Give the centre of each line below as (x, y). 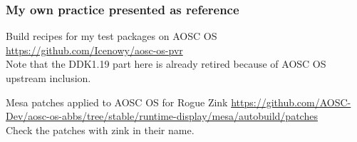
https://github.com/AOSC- (291, 102)
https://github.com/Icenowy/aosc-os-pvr (94, 50)
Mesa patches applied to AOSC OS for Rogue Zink (117, 102)
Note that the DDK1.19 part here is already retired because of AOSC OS (166, 64)
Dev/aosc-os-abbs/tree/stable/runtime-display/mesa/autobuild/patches (162, 116)
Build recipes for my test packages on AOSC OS (112, 36)
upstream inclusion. (48, 78)
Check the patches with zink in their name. (100, 130)
